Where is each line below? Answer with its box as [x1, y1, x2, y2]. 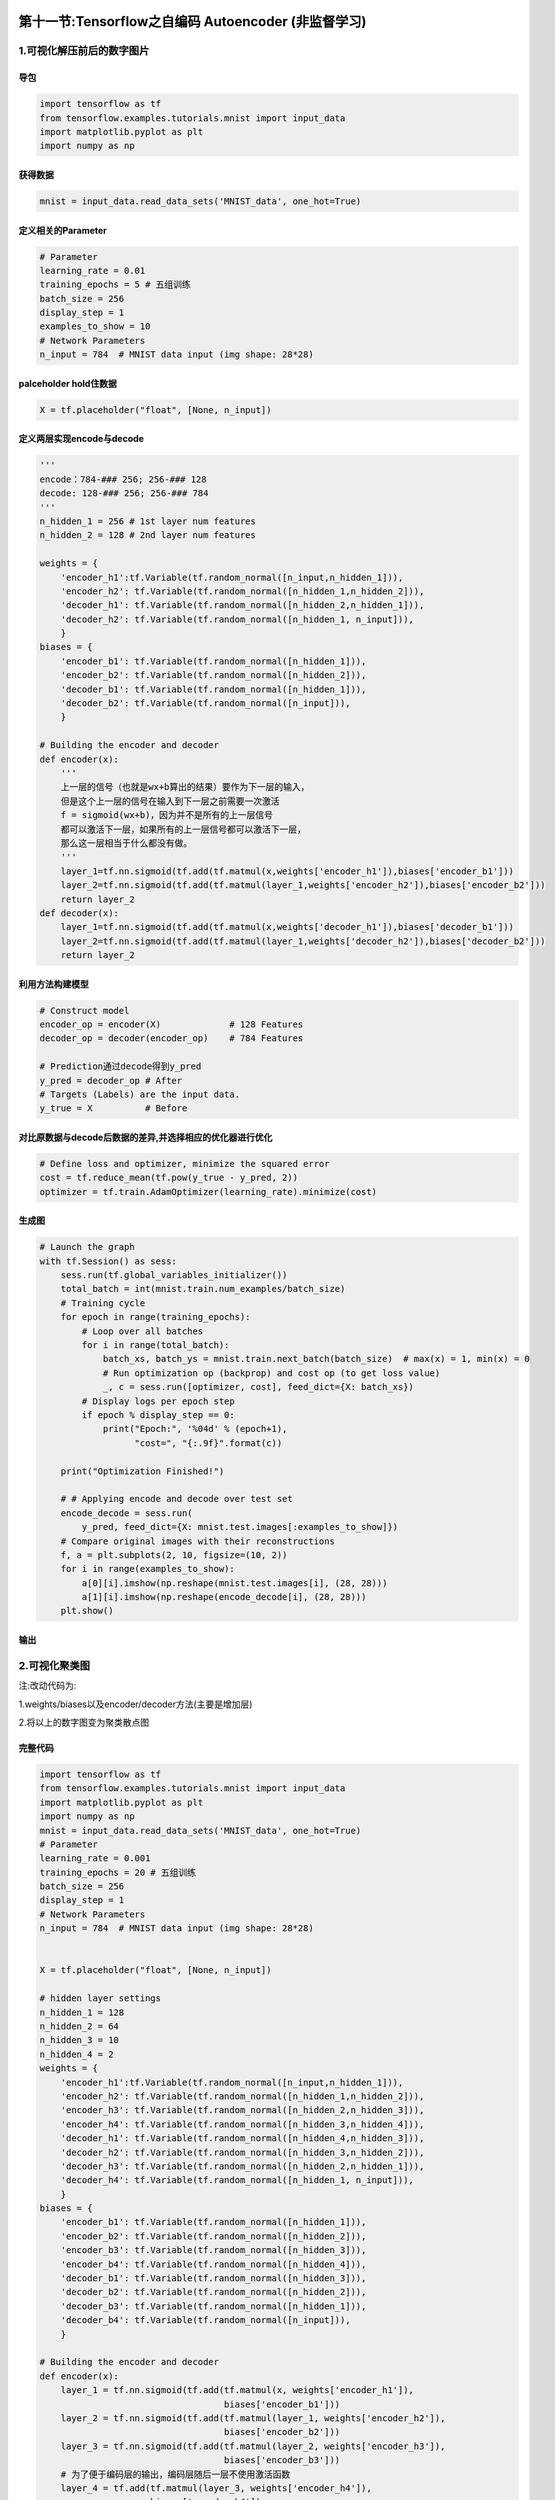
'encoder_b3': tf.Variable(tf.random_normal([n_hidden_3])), [60, 2245, 367, 2256]
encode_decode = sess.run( [60, 1507, 194, 1519]
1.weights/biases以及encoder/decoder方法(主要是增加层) [18, 1698, 253, 1710]
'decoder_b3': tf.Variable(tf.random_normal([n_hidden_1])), [60, 2300, 367, 2312]
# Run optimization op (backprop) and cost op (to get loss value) [102, 1367, 441, 1379]
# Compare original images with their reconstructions [60, 1535, 335, 1547]
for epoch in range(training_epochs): [60, 1311, 251, 1323]
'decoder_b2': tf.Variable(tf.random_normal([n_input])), [60, 698, 351, 709]
